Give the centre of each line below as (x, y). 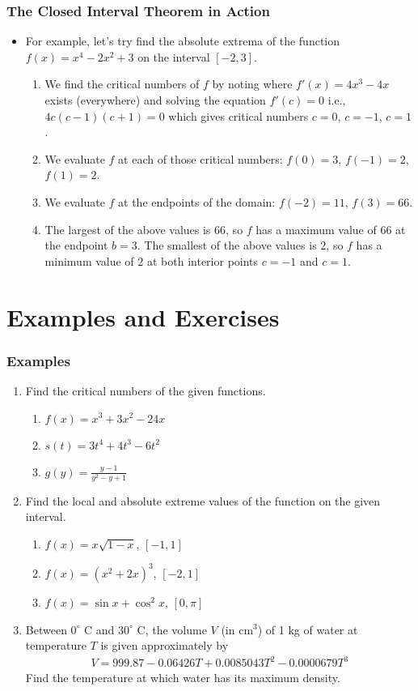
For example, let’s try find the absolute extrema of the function (183, 41)
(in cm (237, 629)
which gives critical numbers (239, 115)
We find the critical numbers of (122, 84)
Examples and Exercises (143, 316)
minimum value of (89, 260)
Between (46, 629)
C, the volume (172, 629)
